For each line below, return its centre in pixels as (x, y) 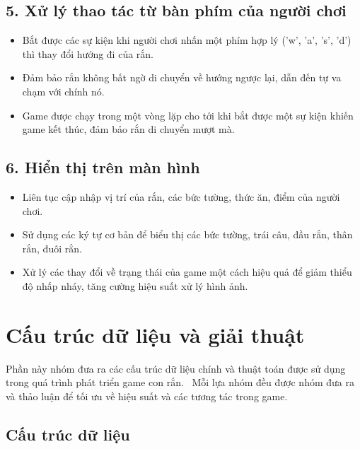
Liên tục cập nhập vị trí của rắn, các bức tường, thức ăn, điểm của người (181, 196)
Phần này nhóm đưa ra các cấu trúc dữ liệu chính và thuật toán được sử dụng (176, 368)
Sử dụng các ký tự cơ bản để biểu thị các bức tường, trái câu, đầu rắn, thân (187, 234)
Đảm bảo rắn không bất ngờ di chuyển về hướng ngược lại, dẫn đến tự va (182, 77)
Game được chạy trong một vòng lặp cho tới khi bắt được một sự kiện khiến (188, 115)
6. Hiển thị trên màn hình (103, 167)
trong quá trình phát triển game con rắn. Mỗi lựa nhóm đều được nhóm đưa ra (180, 382)
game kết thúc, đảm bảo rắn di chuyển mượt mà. (128, 129)
